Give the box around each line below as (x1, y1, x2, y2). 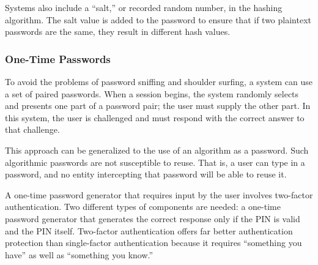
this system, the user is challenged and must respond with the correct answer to (5, 111, 305, 124)
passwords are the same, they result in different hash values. (5, 25, 231, 38)
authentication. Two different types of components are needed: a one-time (5, 200, 281, 213)
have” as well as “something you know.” (5, 248, 153, 261)
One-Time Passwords (5, 51, 111, 66)
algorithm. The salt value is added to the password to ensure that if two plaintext (5, 13, 311, 26)
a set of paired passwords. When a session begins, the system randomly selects (5, 87, 299, 100)
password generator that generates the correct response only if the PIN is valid (5, 212, 300, 225)
